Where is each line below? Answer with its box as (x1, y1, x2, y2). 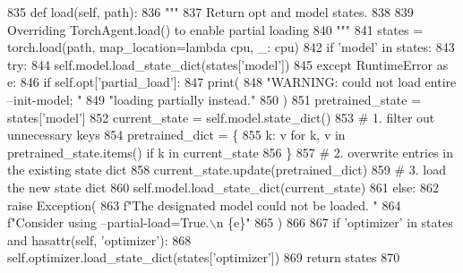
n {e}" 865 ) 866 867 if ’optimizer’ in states (216, 213, 453, 232)
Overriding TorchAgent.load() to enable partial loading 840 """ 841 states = (7, 20, 424, 38)
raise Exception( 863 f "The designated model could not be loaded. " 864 (7, 195, 401, 214)
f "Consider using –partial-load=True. (7, 213, 210, 232)
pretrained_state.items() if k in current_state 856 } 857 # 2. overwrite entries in (7, 142, 453, 161)
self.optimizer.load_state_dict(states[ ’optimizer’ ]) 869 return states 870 (7, 248, 400, 267)
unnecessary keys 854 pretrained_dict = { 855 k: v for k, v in (7, 125, 346, 144)
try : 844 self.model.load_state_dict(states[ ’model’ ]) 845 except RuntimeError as (7, 55, 449, 73)
